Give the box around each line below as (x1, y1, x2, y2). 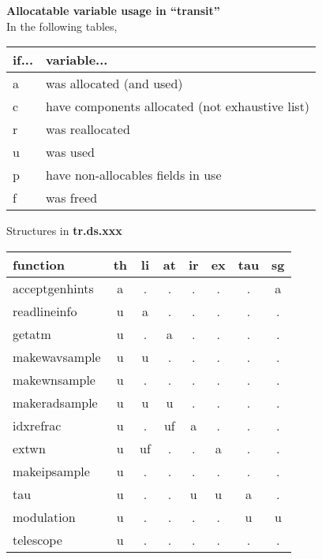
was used (46, 143, 95, 162)
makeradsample (13, 393, 98, 412)
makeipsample (13, 461, 90, 480)
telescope (13, 530, 62, 549)
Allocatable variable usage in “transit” (6, 2, 220, 18)
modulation (13, 507, 76, 526)
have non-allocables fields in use (46, 166, 222, 184)
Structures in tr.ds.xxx (6, 222, 122, 239)
